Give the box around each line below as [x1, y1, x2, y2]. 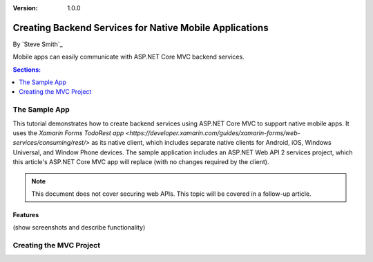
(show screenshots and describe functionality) [12, 223, 146, 232]
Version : [12, 4, 38, 12]
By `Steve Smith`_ [12, 40, 63, 48]
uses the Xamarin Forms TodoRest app [12, 129, 124, 137]
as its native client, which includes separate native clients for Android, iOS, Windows [90, 139, 332, 147]
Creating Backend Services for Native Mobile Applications [12, 21, 269, 34]
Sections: [12, 65, 41, 74]
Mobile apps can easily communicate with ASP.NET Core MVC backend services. [12, 52, 245, 61]
